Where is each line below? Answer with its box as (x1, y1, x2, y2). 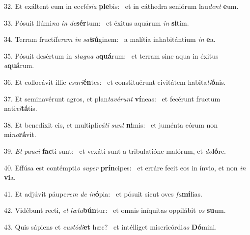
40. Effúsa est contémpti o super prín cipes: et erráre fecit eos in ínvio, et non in (4, 162, 246, 172)
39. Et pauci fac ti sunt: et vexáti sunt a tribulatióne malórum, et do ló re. (4, 145, 226, 156)
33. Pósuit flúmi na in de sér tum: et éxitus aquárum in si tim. (4, 17, 189, 28)
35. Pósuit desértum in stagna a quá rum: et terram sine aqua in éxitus (4, 50, 219, 61)
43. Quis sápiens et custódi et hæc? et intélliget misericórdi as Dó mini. (4, 221, 217, 232)
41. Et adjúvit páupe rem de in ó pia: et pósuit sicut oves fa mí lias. (4, 188, 202, 199)
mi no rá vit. (4, 129, 36, 139)
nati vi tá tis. (4, 103, 37, 113)
